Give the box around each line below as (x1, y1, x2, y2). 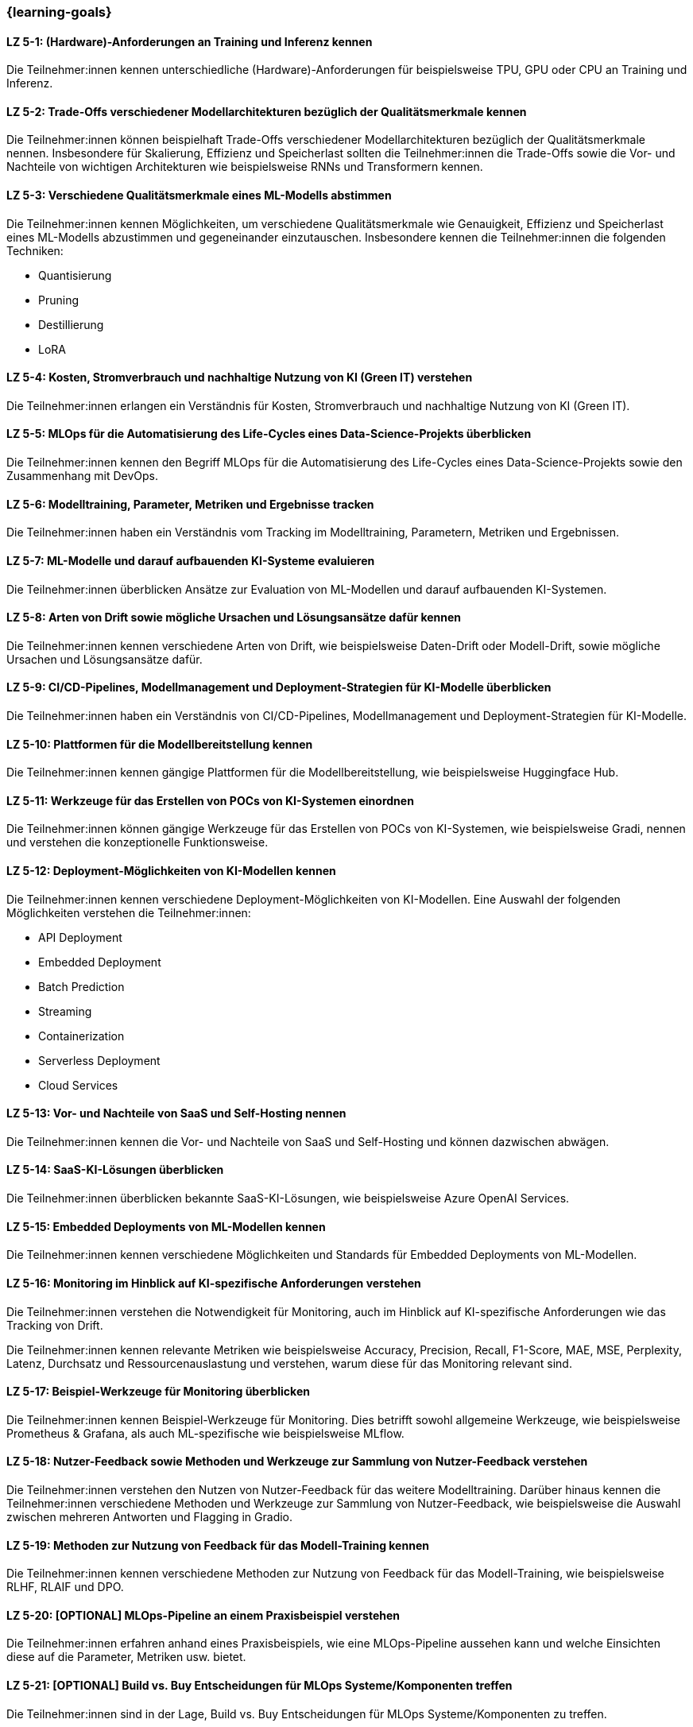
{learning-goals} (6, 4, 112, 20)
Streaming (38, 1004, 92, 1018)
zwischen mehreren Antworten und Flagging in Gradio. (6, 1509, 293, 1524)
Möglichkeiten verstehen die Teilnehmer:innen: (6, 905, 251, 920)
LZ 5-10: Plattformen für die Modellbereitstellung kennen (6, 737, 313, 751)
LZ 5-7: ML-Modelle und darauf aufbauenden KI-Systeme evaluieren (6, 553, 375, 567)
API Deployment (38, 930, 122, 944)
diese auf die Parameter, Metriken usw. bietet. (6, 1650, 246, 1664)
